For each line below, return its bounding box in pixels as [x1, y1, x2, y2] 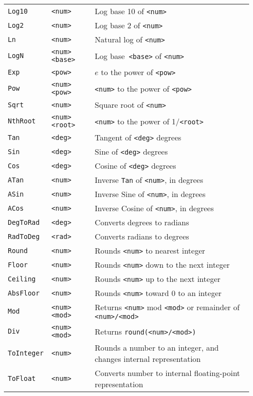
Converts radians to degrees [94, 231, 189, 242]
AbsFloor [8, 289, 40, 297]
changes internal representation [94, 353, 201, 364]
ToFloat [8, 375, 36, 382]
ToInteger [8, 349, 44, 357]
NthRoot [8, 117, 36, 125]
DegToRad [8, 218, 40, 226]
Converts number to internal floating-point [94, 367, 240, 378]
